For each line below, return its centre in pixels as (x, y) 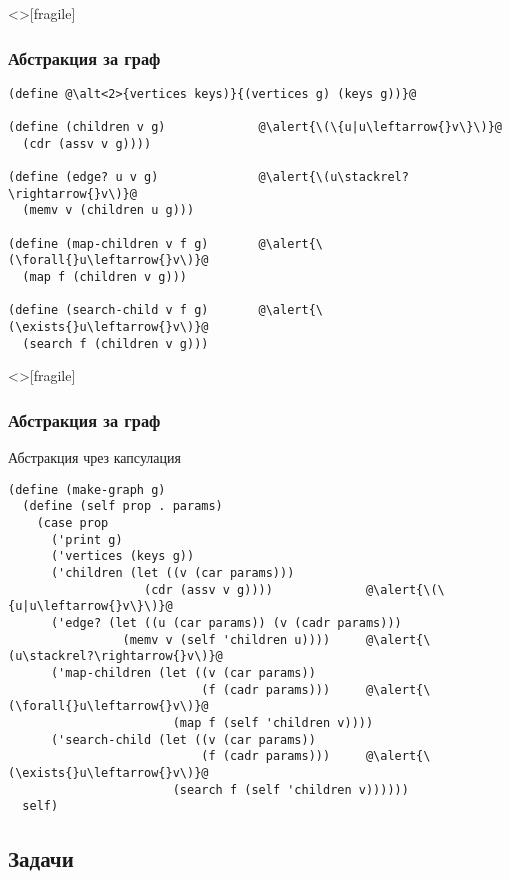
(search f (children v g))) (115, 343)
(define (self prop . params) (122, 506)
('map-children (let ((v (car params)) (183, 672)
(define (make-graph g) (87, 489)
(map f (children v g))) (104, 277)
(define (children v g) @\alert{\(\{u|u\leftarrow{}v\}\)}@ (255, 127)
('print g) (86, 539)
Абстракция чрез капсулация (94, 457)
